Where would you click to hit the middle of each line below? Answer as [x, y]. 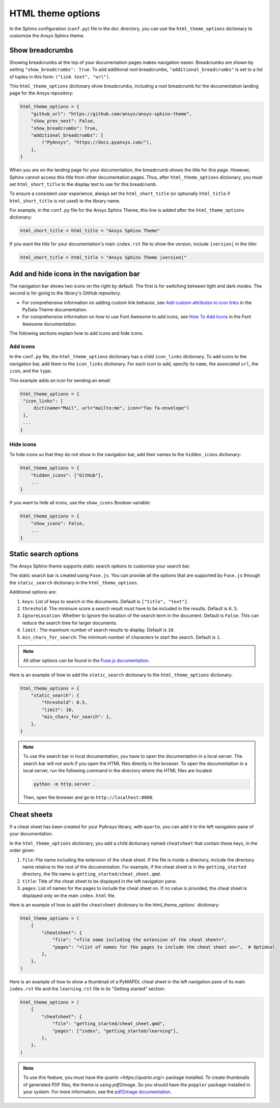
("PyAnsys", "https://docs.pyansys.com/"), [97, 142]
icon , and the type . [31, 371]
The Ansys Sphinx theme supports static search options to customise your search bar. [100, 566]
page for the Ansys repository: [41, 93]
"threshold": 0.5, [64, 703]
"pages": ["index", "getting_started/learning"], [115, 1031]
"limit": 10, [58, 710]
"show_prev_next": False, [63, 121]
